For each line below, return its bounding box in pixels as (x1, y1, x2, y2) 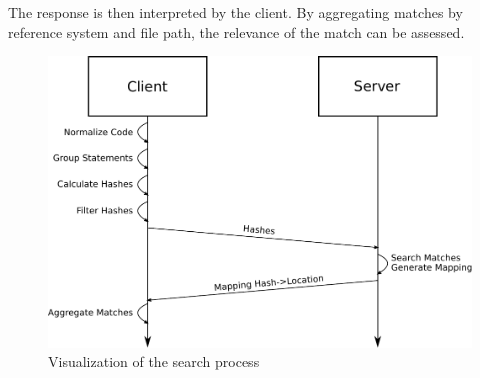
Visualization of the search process (48, 351, 260, 372)
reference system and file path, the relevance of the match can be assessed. (8, 21, 465, 42)
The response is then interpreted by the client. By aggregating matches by (8, 2, 463, 22)
